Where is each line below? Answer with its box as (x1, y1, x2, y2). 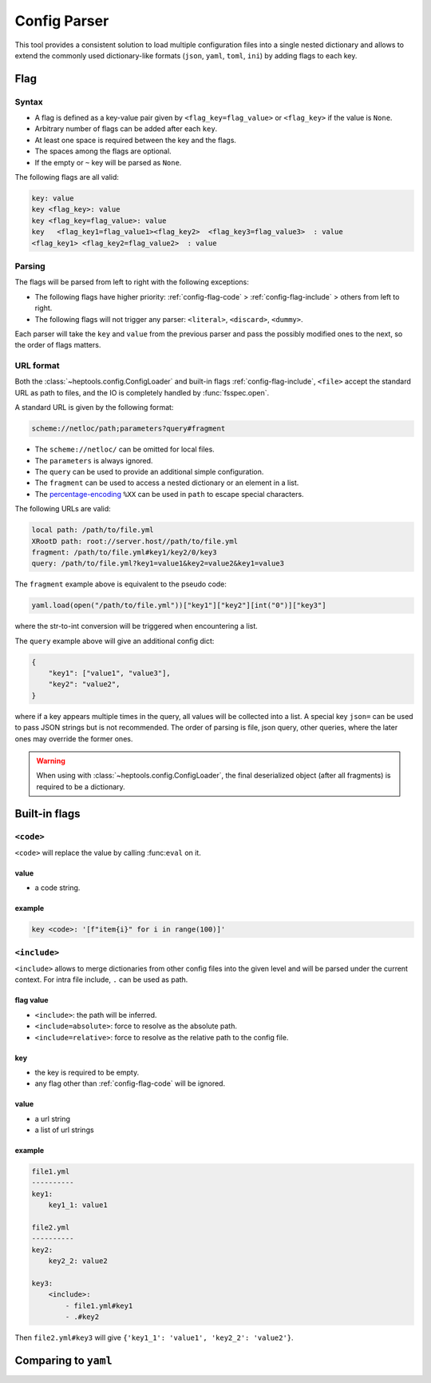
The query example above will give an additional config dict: (14, 636, 215, 646)
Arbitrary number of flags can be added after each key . (34, 124, 218, 133)
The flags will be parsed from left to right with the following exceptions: (14, 277, 249, 287)
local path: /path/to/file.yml (31, 526, 155, 535)
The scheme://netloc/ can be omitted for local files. (34, 444, 215, 455)
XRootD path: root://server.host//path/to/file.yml (31, 536, 239, 546)
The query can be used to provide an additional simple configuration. (34, 467, 264, 476)
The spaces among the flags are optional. (34, 146, 172, 156)
